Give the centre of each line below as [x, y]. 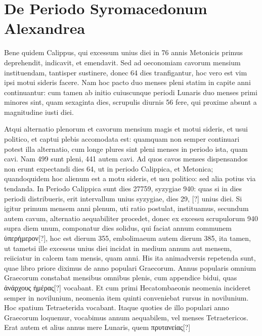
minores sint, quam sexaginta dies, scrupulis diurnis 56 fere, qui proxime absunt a [130, 102]
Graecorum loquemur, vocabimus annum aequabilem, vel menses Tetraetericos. [126, 317]
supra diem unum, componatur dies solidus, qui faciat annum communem [118, 228]
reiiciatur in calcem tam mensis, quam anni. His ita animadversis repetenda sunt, [130, 258]
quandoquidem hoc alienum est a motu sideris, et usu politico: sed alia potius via [130, 178]
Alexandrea [45, 28]
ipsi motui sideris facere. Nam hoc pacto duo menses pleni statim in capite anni [127, 82]
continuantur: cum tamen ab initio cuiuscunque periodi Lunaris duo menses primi [131, 92]
